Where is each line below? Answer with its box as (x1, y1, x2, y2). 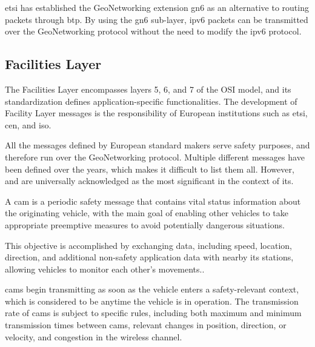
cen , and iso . (5, 118, 51, 131)
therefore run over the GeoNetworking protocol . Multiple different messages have (5, 150, 305, 163)
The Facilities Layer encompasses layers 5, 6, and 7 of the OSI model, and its (5, 82, 291, 95)
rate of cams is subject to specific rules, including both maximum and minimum (5, 306, 302, 319)
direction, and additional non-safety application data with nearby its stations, (5, 251, 294, 263)
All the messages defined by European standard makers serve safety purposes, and (5, 139, 310, 151)
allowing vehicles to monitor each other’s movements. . (5, 262, 205, 275)
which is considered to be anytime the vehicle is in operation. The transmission (5, 294, 299, 307)
